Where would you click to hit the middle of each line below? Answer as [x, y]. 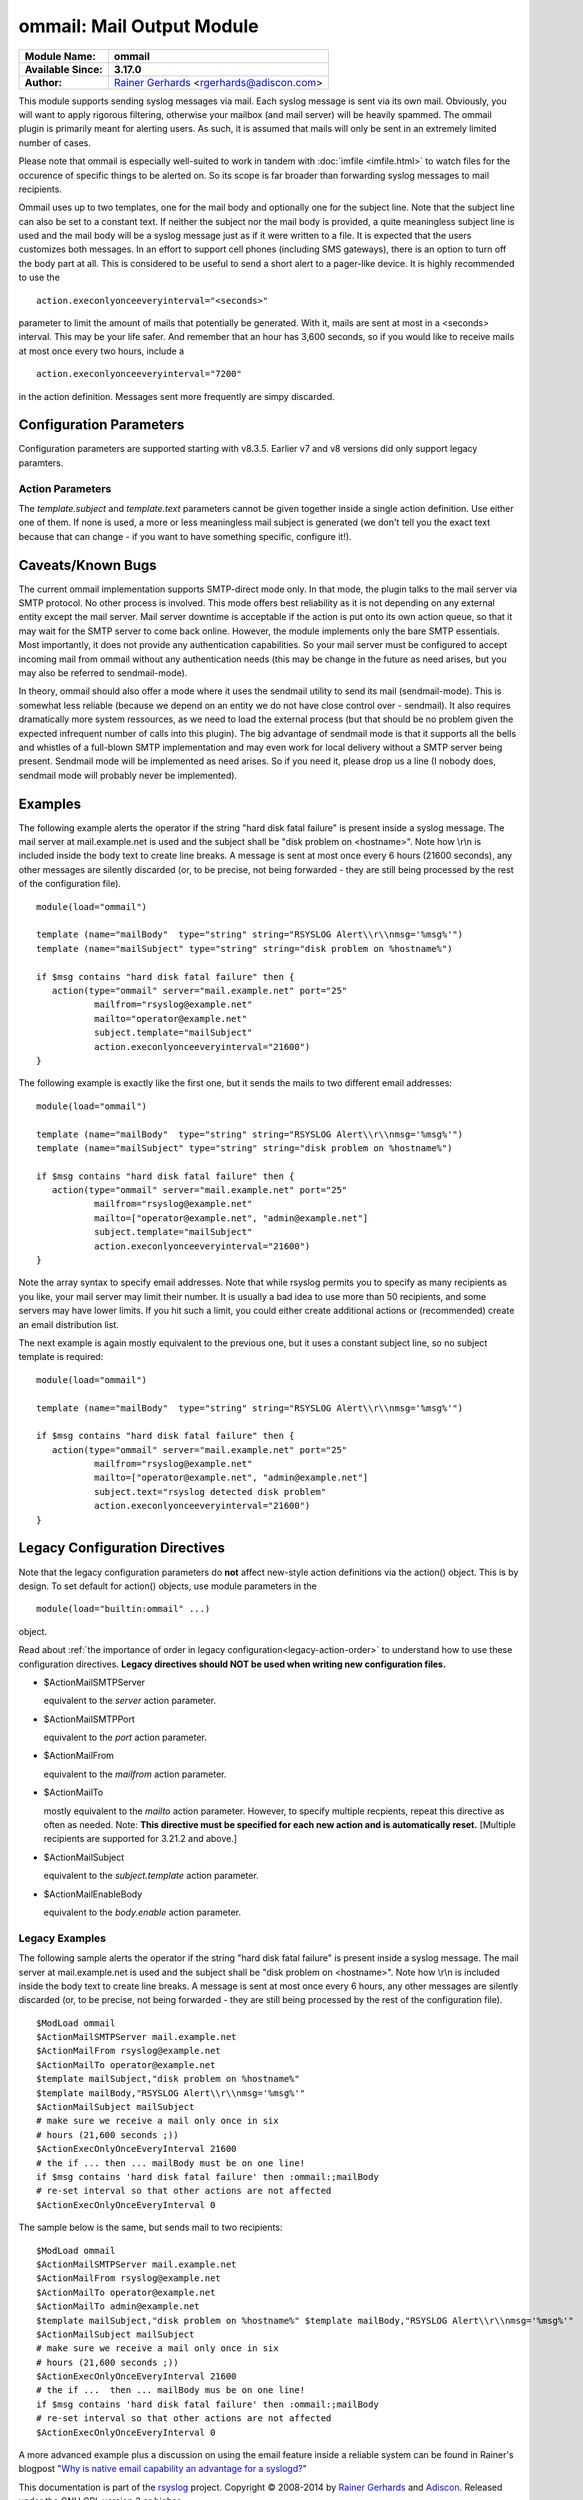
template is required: [61, 1357]
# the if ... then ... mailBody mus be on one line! [170, 2390]
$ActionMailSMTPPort [89, 1719]
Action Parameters [65, 488]
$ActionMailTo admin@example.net [118, 2306]
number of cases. [55, 142]
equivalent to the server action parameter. [130, 1701]
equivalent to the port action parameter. [125, 1737]
